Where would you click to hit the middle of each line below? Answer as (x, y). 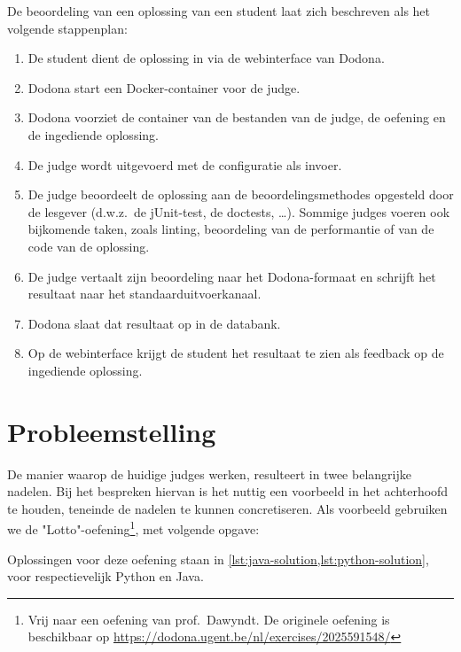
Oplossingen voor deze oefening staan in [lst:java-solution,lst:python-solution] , (218, 559)
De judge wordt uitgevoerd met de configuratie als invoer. (185, 164)
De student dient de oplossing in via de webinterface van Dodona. (206, 58)
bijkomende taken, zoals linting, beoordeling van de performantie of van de (231, 229)
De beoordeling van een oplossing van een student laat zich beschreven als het (219, 11)
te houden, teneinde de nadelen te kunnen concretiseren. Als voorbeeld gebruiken (227, 508)
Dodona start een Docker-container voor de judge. (164, 87)
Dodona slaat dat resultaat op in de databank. (154, 323)
